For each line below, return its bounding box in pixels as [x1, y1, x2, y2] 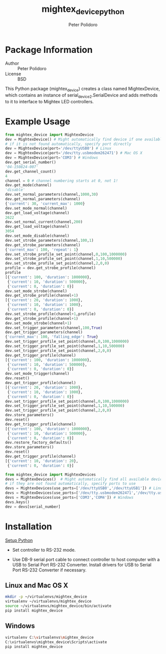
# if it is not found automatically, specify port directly [5, 141, 132, 146]
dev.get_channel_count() [5, 169, 56, 174]
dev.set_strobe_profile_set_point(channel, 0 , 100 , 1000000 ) [5, 252, 127, 257]
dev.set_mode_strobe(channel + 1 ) [5, 320, 72, 326]
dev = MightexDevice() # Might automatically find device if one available [5, 137, 165, 142]
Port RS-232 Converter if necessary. [12, 567, 86, 573]
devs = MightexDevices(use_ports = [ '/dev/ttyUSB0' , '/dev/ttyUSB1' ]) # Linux [5, 486, 165, 491]
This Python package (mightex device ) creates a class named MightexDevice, [5, 86, 160, 93]
